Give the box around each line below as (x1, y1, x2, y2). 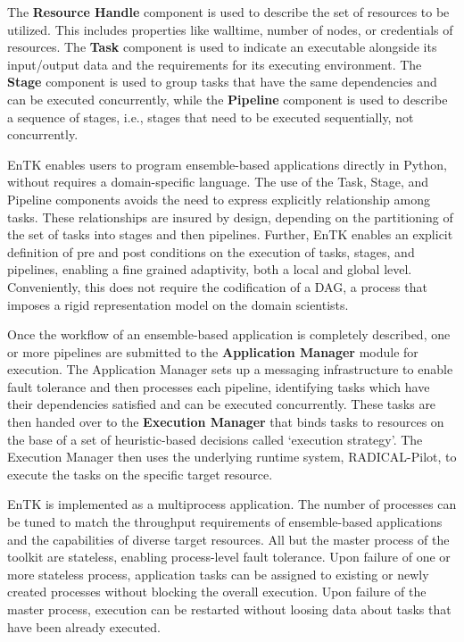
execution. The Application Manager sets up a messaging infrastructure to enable (7, 360, 453, 379)
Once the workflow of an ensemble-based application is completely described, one (7, 325, 451, 344)
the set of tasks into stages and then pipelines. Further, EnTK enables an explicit (7, 225, 453, 244)
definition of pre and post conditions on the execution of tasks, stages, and (7, 242, 415, 261)
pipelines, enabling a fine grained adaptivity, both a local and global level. (7, 260, 412, 279)
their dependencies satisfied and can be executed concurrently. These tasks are (7, 395, 436, 413)
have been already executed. (7, 617, 161, 636)
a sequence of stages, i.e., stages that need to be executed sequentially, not (7, 107, 414, 126)
